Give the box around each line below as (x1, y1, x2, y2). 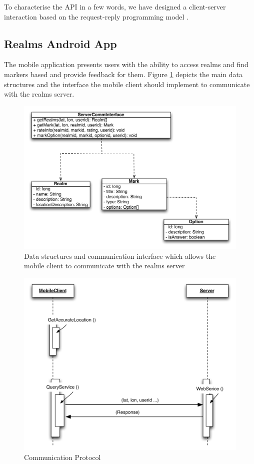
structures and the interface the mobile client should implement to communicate (4, 79, 250, 89)
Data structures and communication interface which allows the (24, 250, 216, 261)
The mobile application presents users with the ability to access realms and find (4, 59, 248, 70)
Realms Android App (4, 36, 117, 51)
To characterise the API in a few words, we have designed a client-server (4, 2, 226, 12)
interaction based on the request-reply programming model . (4, 11, 189, 22)
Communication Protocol (24, 451, 101, 462)
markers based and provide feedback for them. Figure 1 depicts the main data (4, 69, 243, 79)
